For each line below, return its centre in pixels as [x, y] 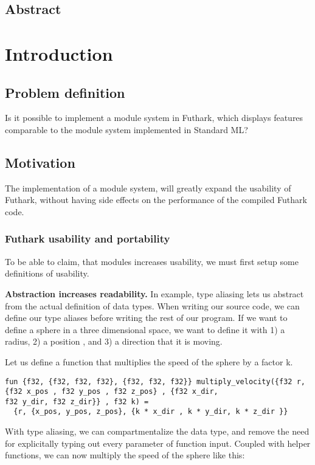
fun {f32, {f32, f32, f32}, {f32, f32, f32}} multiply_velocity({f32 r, [155, 381]
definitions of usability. [47, 273]
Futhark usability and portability [88, 239]
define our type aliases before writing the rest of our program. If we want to [146, 318]
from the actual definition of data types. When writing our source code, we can [152, 305]
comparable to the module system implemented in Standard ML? [126, 129]
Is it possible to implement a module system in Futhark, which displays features [154, 118]
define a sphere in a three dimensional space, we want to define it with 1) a [145, 329]
